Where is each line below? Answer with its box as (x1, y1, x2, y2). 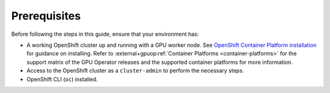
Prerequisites (11, 9, 81, 22)
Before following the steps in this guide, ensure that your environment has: (11, 30, 199, 38)
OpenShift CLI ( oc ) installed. (26, 75, 98, 83)
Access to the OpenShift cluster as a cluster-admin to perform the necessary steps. (26, 67, 244, 74)
